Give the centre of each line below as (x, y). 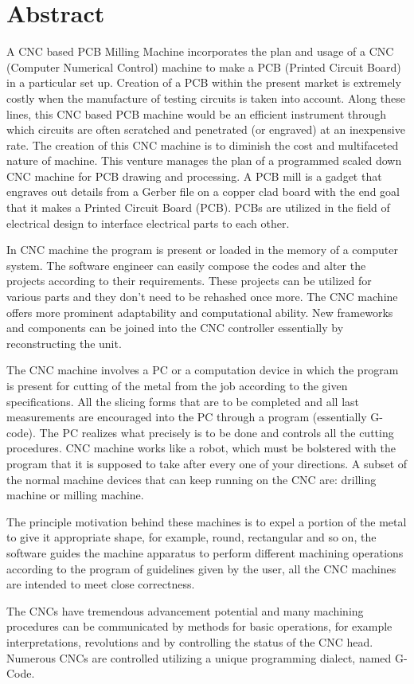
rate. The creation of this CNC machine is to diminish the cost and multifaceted (203, 145)
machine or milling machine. (75, 495)
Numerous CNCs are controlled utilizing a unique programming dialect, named (199, 657)
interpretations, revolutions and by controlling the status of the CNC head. (190, 641)
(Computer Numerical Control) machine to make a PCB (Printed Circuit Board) (204, 66)
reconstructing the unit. (64, 343)
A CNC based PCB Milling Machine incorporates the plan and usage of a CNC (200, 51)
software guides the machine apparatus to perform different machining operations (205, 552)
